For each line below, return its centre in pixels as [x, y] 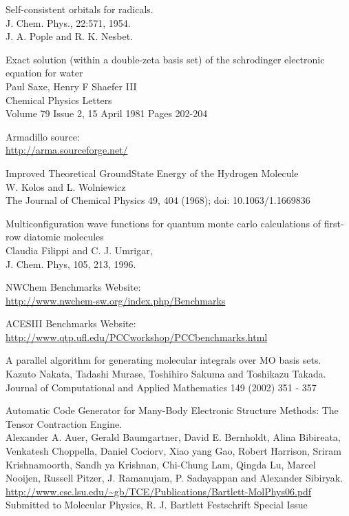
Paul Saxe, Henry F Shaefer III [71, 86]
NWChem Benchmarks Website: [73, 287]
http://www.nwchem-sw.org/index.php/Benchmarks [116, 300]
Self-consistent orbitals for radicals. [80, 9]
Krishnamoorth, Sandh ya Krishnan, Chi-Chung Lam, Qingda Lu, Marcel [161, 464]
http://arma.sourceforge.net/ [67, 150]
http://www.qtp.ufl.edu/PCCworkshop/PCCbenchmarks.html [137, 337]
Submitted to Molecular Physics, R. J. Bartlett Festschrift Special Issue [157, 505]
